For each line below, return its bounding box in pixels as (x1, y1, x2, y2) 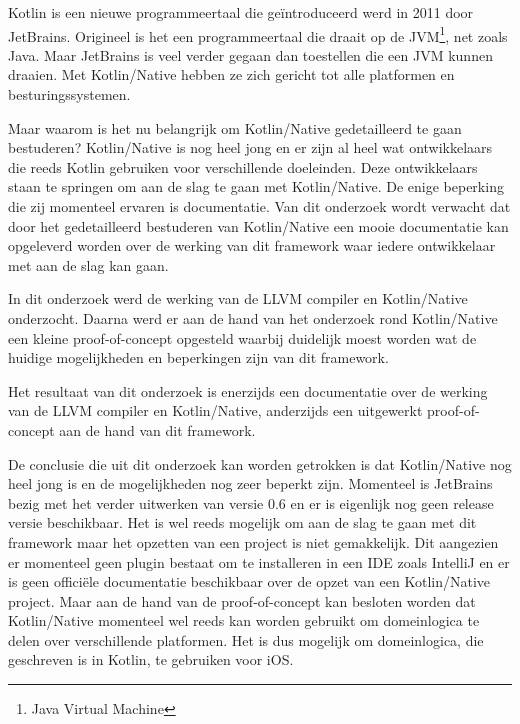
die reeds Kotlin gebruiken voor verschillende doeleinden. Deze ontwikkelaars (8, 156, 478, 177)
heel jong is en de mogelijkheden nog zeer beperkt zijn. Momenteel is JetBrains (8, 473, 493, 494)
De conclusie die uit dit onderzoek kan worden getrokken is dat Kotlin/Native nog (8, 453, 512, 474)
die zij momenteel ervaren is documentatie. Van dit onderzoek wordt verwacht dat (8, 196, 511, 216)
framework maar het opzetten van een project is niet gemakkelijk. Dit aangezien (8, 531, 499, 552)
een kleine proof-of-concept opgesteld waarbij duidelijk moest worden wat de (8, 327, 477, 348)
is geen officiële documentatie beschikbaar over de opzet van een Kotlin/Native (8, 571, 491, 592)
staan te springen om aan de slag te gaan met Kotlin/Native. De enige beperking (8, 176, 504, 197)
